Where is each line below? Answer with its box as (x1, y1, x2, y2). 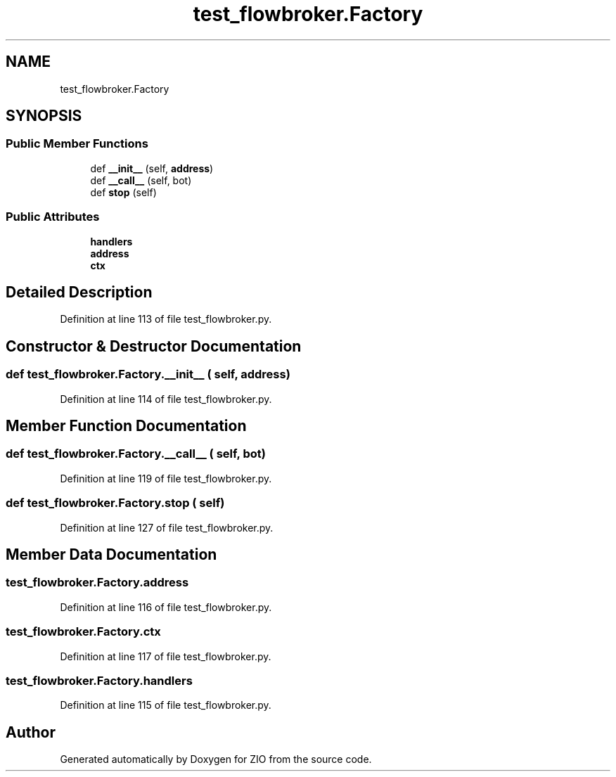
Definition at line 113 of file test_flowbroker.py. (60, 313, 272, 326)
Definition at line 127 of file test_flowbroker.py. (60, 521, 274, 534)
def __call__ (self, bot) (90, 174, 192, 186)
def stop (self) (90, 186, 157, 198)
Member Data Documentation (6, 546, 217, 564)
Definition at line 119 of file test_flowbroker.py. (60, 472, 272, 484)
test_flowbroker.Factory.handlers (6, 673, 193, 688)
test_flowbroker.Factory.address (6, 575, 189, 590)
